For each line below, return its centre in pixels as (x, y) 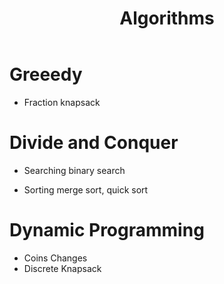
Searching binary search (74, 170)
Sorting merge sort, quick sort (86, 189)
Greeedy (46, 74)
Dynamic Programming (107, 230)
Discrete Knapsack (62, 268)
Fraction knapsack (62, 102)
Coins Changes (55, 258)
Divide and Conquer (94, 143)
